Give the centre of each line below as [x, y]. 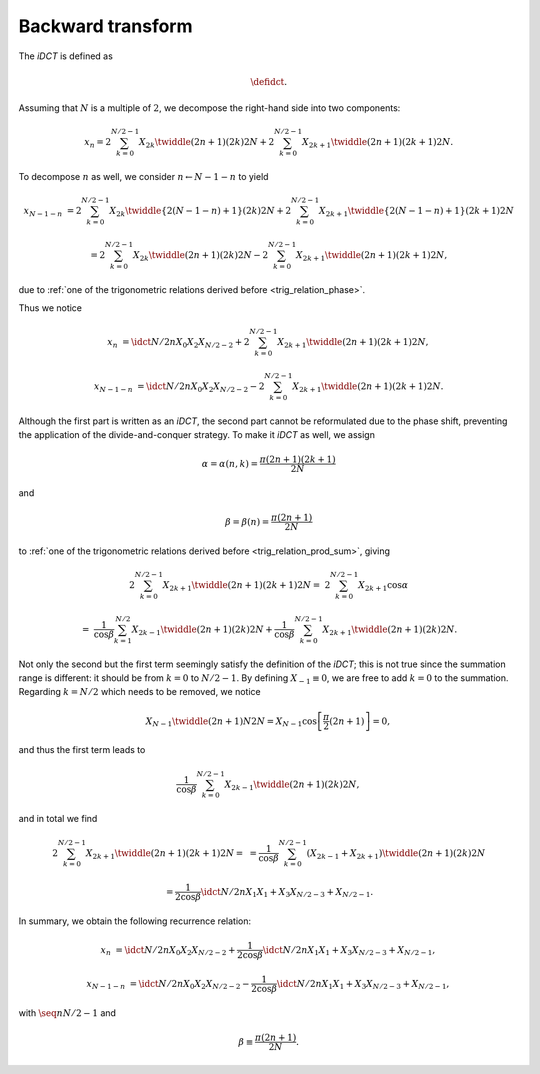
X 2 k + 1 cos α [383, 586]
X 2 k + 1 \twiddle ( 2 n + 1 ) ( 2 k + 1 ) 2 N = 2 [246, 586]
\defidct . [269, 81]
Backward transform [106, 26]
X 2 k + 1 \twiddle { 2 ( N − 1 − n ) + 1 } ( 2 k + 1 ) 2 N [416, 212]
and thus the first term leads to [82, 750]
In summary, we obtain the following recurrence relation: [135, 921]
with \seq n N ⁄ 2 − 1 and [67, 1012]
